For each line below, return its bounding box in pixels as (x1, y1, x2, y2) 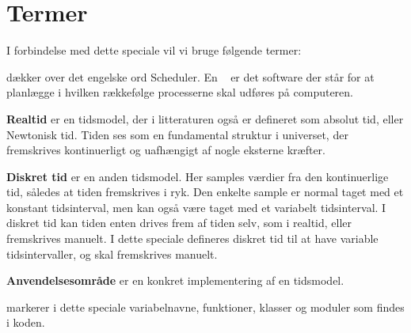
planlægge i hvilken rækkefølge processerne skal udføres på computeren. (6, 84, 354, 100)
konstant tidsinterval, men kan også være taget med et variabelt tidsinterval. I (6, 199, 386, 215)
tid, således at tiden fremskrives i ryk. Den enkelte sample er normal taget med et (6, 184, 404, 200)
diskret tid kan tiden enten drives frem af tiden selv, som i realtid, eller (6, 214, 352, 231)
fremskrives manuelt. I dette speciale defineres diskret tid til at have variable (6, 230, 379, 247)
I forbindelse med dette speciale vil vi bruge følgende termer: (6, 42, 302, 59)
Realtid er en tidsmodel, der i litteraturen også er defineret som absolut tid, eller (6, 110, 404, 127)
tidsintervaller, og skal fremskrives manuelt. (6, 245, 218, 262)
